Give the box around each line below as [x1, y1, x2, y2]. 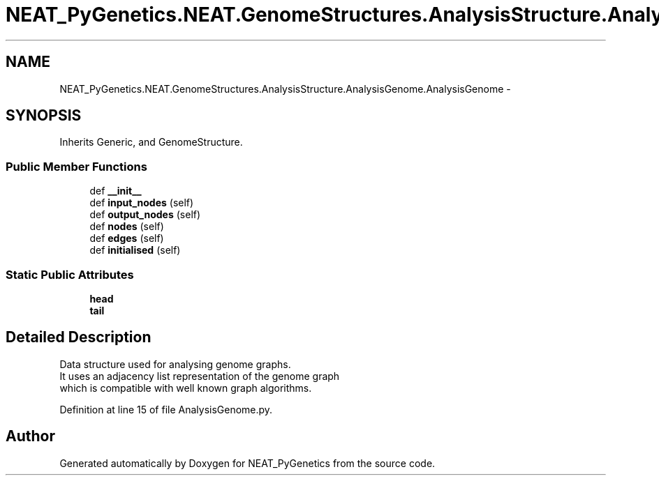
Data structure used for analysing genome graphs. [59, 358, 291, 370]
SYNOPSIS [6, 107, 82, 125]
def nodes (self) [89, 220, 164, 233]
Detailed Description [6, 328, 151, 346]
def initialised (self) [89, 244, 181, 257]
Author [6, 427, 55, 445]
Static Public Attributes [6, 267, 134, 282]
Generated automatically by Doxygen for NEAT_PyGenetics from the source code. [59, 457, 436, 469]
